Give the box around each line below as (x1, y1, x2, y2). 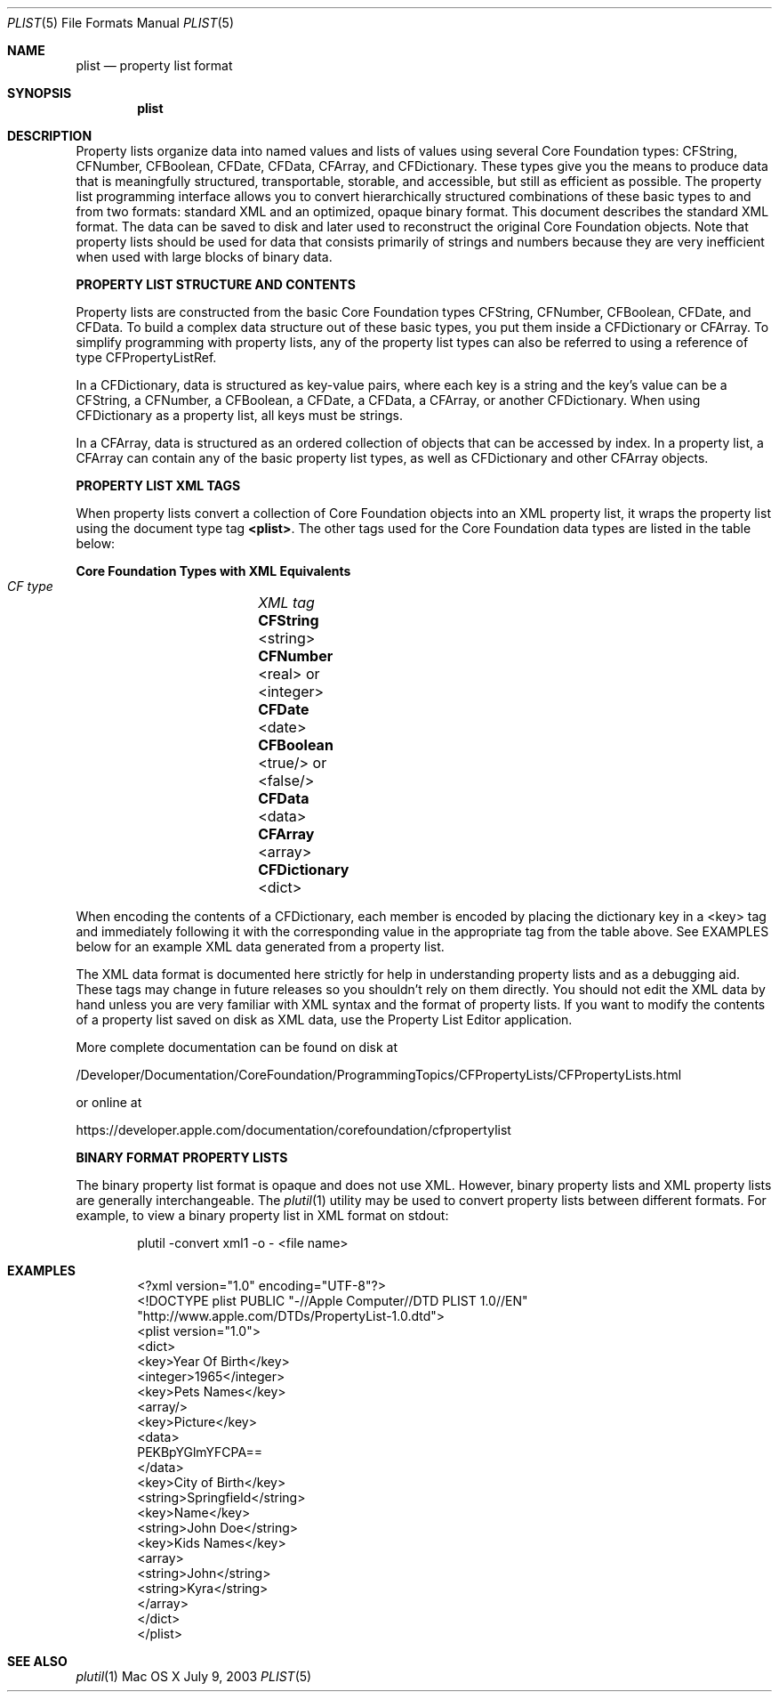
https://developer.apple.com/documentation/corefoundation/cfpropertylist (76, 1122, 511, 1137)
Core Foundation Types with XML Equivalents (76, 563, 351, 578)
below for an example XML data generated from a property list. (76, 939, 445, 954)
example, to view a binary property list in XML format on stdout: (76, 1208, 449, 1223)
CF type (7, 578, 53, 594)
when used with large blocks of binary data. (76, 249, 333, 264)
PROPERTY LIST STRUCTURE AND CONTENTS (76, 277, 356, 292)
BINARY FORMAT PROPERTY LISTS (76, 1150, 288, 1165)
